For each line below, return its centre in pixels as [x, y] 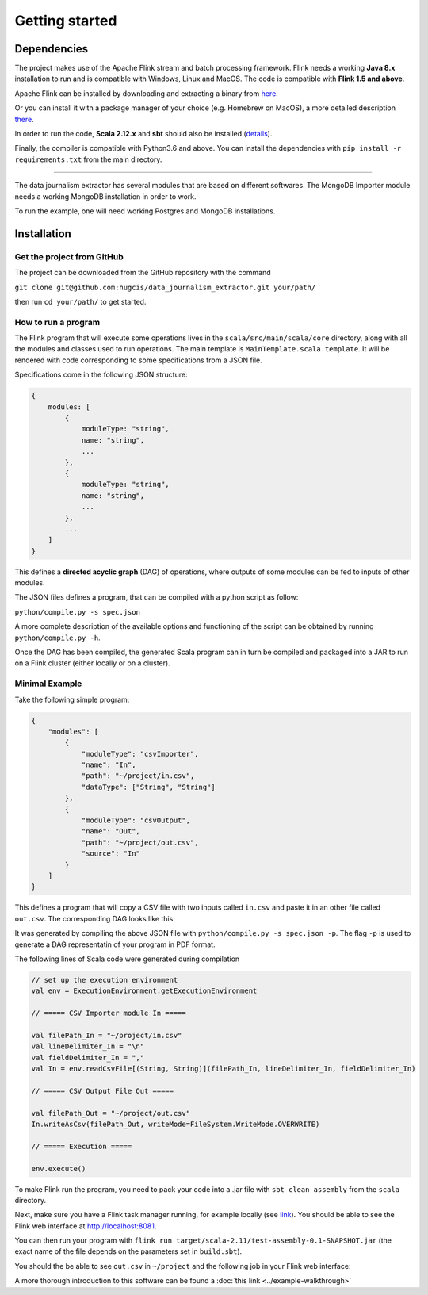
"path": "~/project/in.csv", [138, 776]
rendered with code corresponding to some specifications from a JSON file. [138, 360]
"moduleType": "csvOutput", [136, 820]
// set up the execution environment [105, 980]
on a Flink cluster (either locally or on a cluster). [92, 663]
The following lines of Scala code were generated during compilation [127, 959]
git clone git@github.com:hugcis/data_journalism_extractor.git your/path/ [165, 287]
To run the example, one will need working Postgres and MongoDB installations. [145, 211]
